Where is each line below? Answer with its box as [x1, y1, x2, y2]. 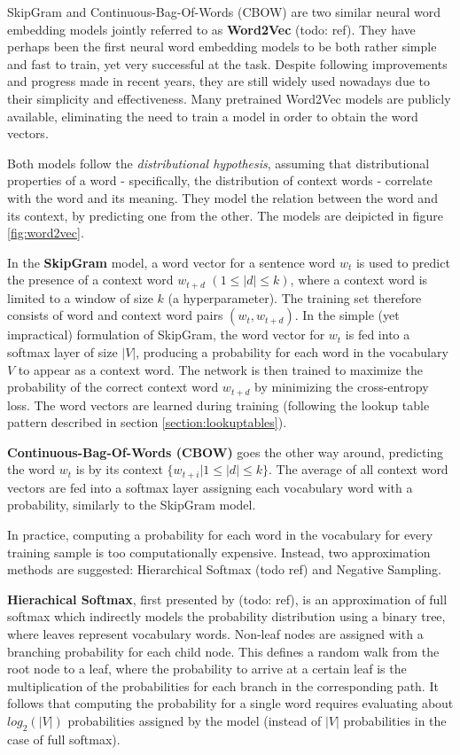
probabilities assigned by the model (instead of [67, 711, 322, 729]
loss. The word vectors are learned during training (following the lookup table [7, 395, 430, 414]
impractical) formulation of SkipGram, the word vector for [7, 325, 325, 344]
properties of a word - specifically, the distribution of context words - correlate [7, 171, 433, 190]
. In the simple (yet [294, 306, 400, 324]
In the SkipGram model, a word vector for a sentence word [7, 253, 336, 271]
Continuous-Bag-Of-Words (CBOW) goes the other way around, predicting [7, 442, 444, 461]
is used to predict [355, 253, 450, 271]
